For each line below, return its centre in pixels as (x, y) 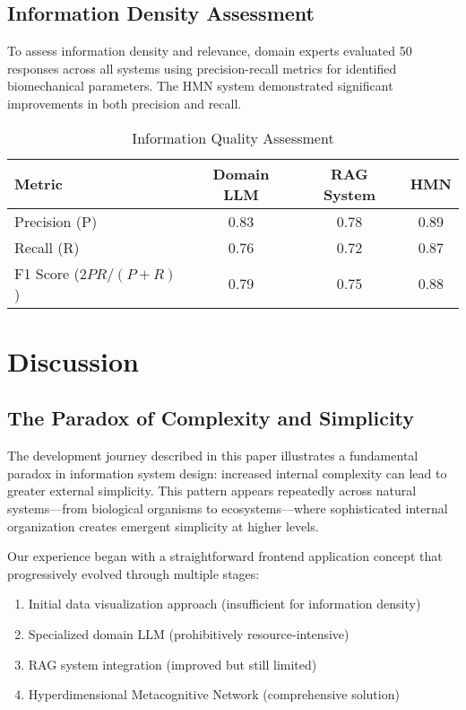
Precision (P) (56, 221)
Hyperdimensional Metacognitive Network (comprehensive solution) (214, 694)
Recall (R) (47, 247)
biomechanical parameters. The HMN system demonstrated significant (200, 86)
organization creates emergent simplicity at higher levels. (163, 526)
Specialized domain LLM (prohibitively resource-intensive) (189, 633)
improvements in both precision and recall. (125, 103)
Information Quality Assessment (233, 137)
